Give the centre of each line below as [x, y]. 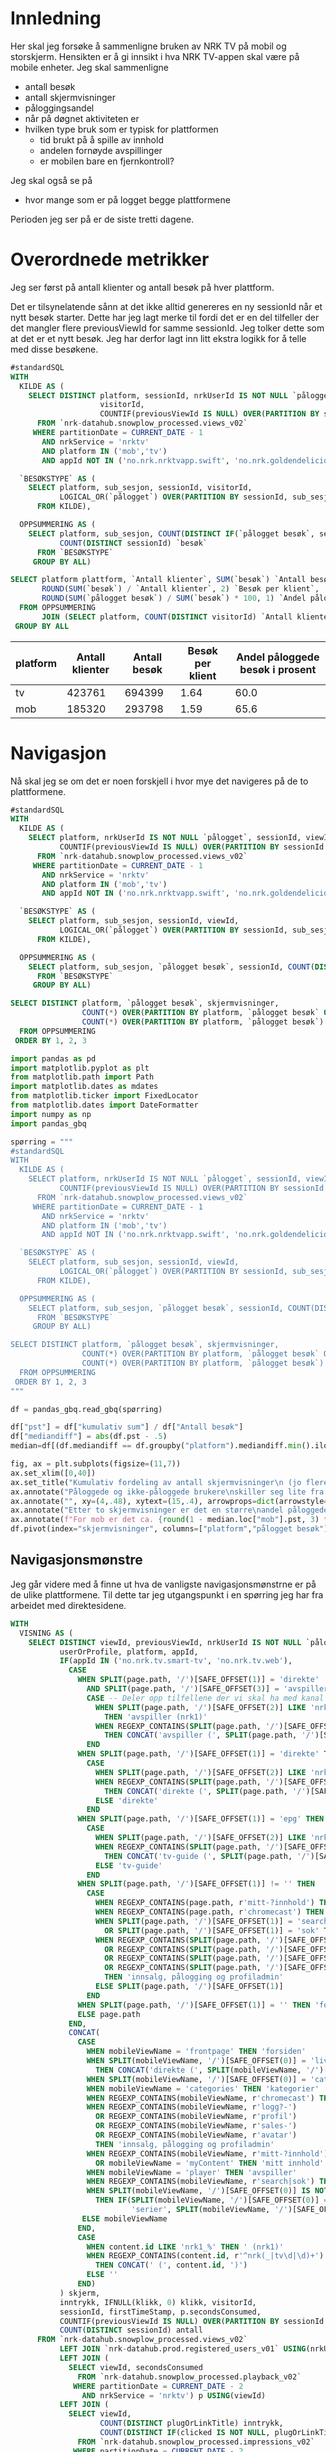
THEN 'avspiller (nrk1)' [156, 1717]
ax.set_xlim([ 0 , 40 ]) [53, 1473]
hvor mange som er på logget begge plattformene [127, 199]
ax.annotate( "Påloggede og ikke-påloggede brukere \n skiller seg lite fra [167, 1492]
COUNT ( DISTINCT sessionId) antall [131, 2330]
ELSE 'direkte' [127, 1800]
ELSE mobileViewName [124, 2218]
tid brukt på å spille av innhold [101, 139]
